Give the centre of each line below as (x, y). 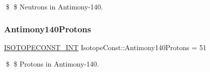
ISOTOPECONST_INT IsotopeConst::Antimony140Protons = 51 (105, 47)
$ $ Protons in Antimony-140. (52, 64)
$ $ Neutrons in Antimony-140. (54, 6)
